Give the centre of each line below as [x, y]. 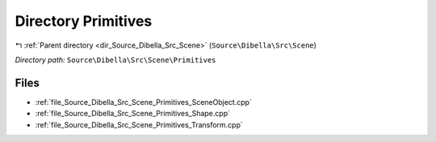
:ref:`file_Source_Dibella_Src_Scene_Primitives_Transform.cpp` [139, 124]
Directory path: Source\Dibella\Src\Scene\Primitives [115, 60]
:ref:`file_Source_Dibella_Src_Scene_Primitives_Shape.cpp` [132, 114]
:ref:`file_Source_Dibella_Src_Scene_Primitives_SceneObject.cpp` [143, 102]
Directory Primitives [84, 21]
